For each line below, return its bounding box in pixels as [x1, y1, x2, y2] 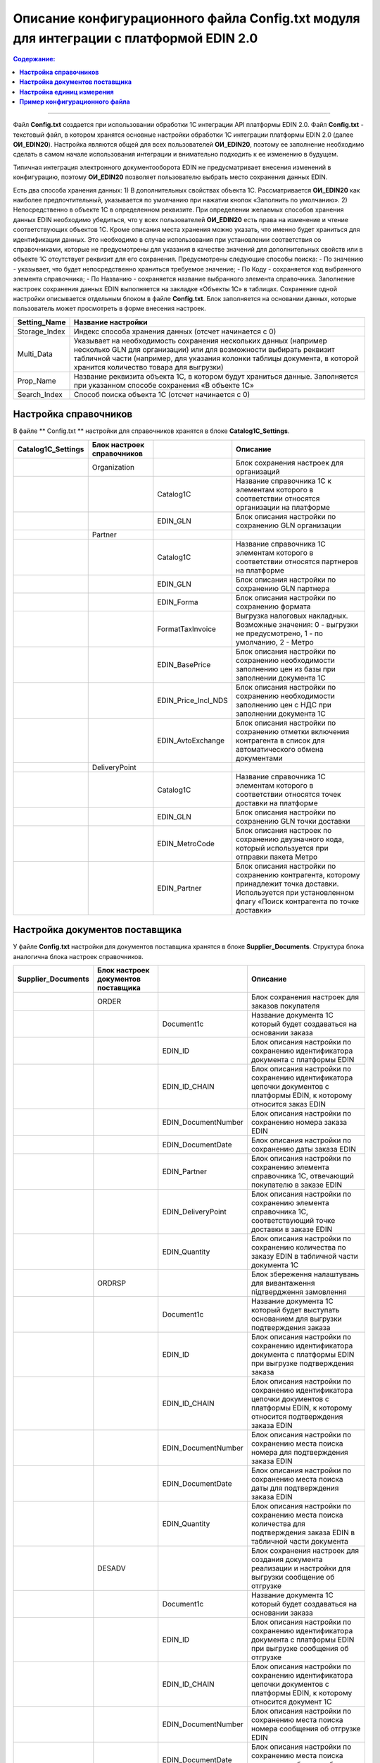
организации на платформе [236, 502, 331, 512]
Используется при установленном [236, 887, 355, 897]
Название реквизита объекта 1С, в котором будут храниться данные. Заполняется [73, 371, 358, 381]
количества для [251, 1518, 305, 1528]
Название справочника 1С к [236, 476, 332, 486]
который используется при [236, 843, 329, 853]
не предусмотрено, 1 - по [236, 628, 324, 638]
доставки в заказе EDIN [251, 1224, 333, 1234]
